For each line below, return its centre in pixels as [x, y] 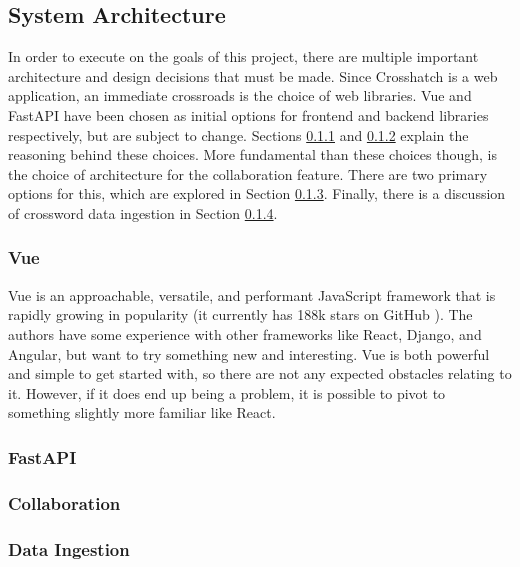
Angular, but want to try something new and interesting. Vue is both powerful [249, 353]
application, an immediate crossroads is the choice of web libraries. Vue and [240, 95]
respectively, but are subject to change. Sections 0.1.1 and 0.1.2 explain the [238, 134]
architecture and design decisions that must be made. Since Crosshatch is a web [253, 75]
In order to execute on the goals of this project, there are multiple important [243, 56]
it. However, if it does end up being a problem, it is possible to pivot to [227, 392]
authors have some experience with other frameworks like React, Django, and [245, 333]
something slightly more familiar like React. [142, 412]
